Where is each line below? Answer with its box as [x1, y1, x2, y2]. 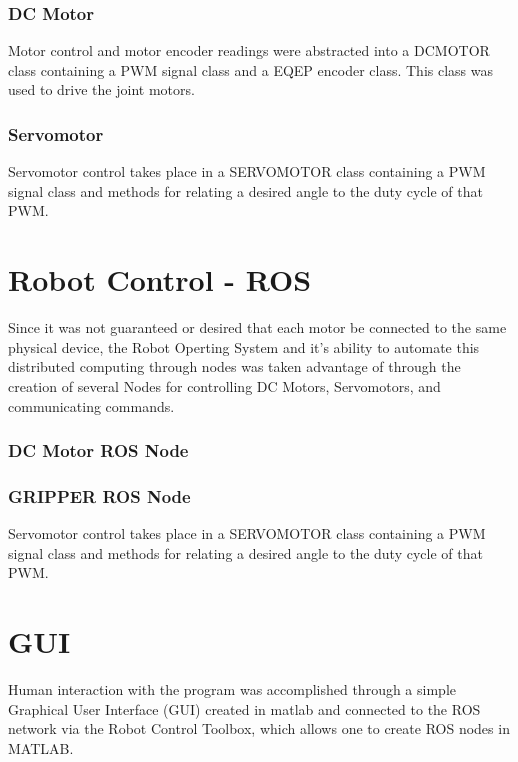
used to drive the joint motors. [8, 79, 195, 100]
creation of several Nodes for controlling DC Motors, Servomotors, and [8, 375, 441, 396]
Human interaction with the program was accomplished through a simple [8, 679, 456, 700]
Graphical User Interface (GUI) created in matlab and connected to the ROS [8, 698, 481, 719]
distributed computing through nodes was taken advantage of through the [8, 356, 461, 377]
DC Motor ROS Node [8, 438, 189, 463]
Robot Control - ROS [8, 259, 312, 300]
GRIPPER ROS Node [8, 483, 191, 508]
